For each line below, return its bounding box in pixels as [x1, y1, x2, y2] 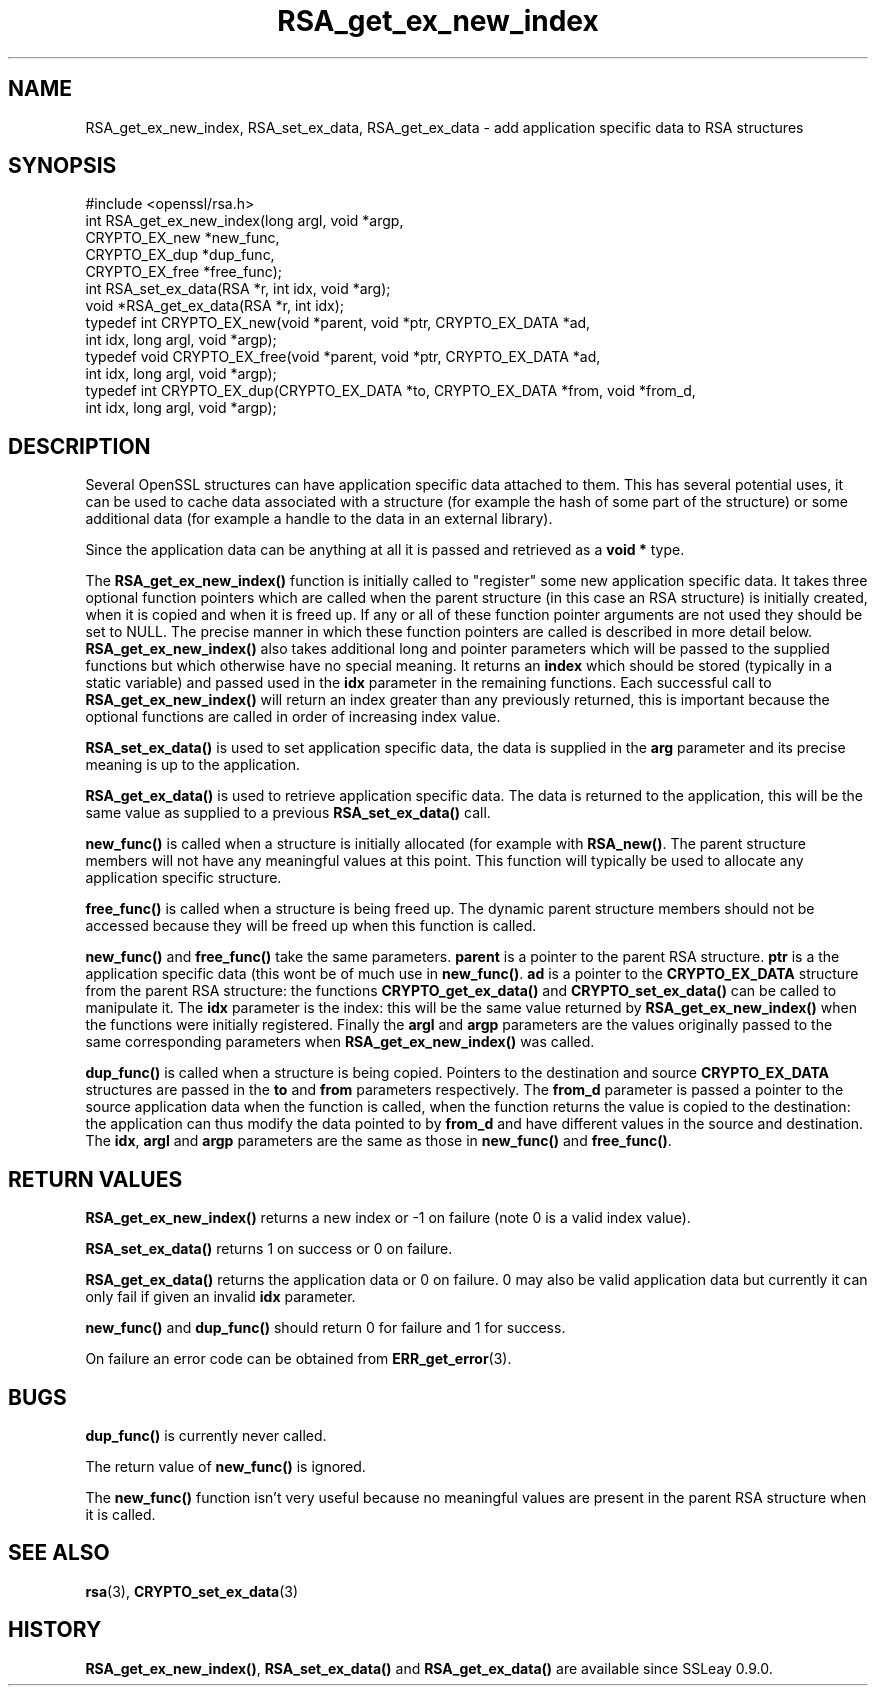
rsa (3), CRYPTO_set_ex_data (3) [85, 1582, 299, 1600]
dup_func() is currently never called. [85, 1426, 327, 1444]
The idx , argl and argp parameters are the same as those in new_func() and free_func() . [85, 1132, 672, 1150]
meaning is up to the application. [85, 756, 300, 774]
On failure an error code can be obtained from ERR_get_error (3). [85, 1350, 512, 1368]
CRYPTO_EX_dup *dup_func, [85, 246, 275, 264]
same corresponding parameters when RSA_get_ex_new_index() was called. [85, 1033, 595, 1051]
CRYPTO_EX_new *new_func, [85, 229, 280, 247]
